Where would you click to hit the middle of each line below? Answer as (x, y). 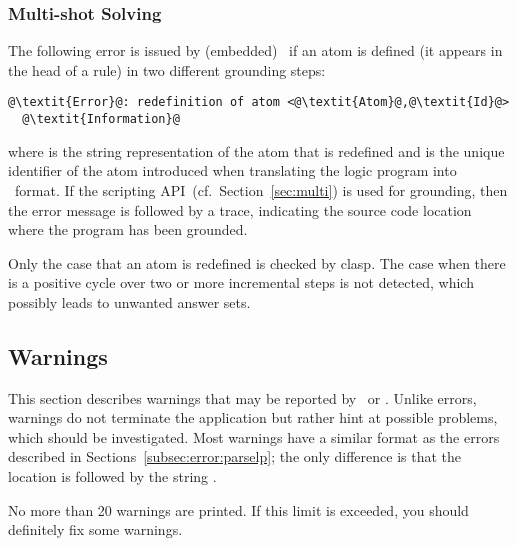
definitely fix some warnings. (95, 529)
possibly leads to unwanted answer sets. (129, 301)
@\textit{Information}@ (101, 119)
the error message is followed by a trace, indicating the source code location (240, 209)
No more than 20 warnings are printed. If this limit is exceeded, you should (238, 509)
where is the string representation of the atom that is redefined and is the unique (256, 150)
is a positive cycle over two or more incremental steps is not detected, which (241, 282)
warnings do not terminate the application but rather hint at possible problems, (253, 417)
